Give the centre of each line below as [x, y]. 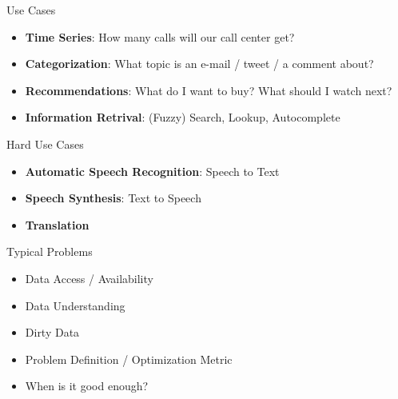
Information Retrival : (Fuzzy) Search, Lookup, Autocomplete [183, 117]
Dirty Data [52, 332]
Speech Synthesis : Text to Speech [113, 198]
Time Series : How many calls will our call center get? [160, 36]
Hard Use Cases [45, 144]
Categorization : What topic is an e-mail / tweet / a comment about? [199, 64]
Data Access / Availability [89, 278]
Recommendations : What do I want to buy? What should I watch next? [209, 90]
